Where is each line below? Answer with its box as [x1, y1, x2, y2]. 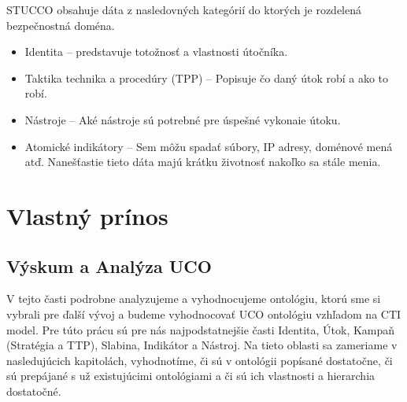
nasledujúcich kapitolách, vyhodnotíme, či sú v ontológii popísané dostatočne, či [6, 352, 393, 368]
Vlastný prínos [6, 199, 168, 231]
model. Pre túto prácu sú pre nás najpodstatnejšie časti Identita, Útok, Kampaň [6, 321, 395, 337]
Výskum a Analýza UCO [6, 253, 212, 278]
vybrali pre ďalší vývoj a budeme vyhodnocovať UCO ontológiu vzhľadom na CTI [6, 305, 401, 322]
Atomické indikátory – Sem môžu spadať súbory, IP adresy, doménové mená [24, 138, 393, 154]
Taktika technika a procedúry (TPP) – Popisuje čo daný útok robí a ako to [24, 69, 389, 86]
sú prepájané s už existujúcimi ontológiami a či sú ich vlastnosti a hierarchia [6, 367, 376, 384]
